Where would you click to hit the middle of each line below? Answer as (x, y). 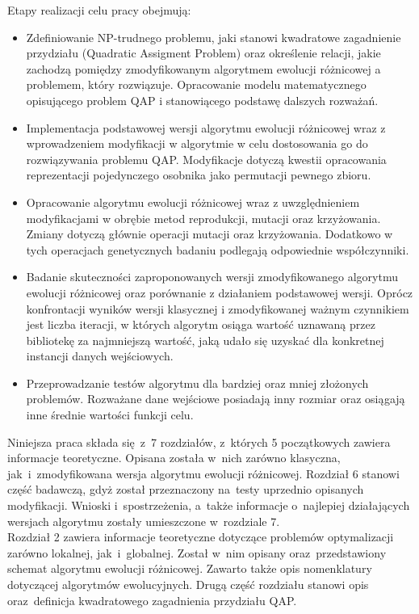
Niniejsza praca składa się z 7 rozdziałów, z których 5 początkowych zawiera (199, 442)
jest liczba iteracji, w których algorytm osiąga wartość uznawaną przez (201, 324)
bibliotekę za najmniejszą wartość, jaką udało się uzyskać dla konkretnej (205, 340)
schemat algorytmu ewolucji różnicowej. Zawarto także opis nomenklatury (190, 568)
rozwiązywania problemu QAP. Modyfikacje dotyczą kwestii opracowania (206, 159)
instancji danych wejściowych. (100, 356)
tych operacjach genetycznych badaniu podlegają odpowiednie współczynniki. (218, 249)
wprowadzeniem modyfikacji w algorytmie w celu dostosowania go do (197, 143)
